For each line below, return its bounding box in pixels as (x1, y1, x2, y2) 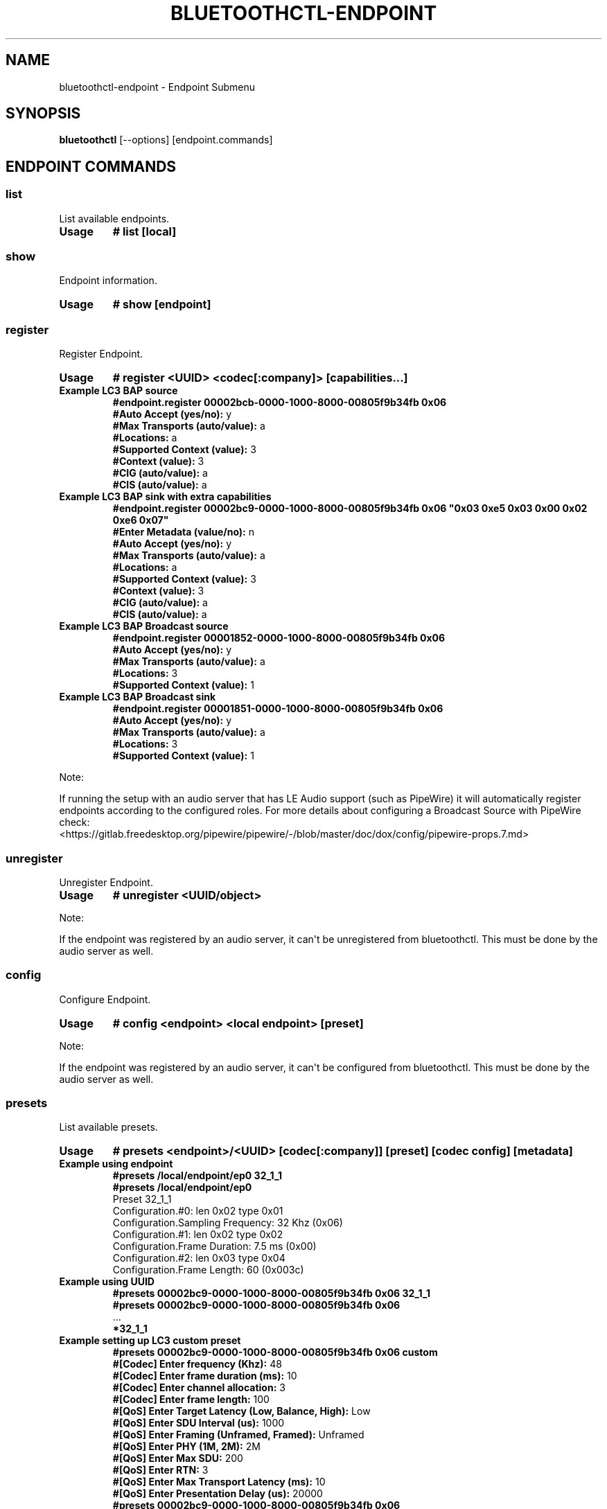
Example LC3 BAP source (59, 385, 178, 397)
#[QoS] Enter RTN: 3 (112, 1464, 209, 1476)
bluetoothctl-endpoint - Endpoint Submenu (59, 80, 256, 93)
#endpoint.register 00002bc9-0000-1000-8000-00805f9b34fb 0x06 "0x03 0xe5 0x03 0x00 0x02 (112, 502, 588, 515)
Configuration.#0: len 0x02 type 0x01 (112, 1205, 283, 1217)
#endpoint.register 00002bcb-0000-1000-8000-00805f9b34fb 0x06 (112, 396, 447, 409)
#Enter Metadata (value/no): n (112, 526, 254, 538)
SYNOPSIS (6, 105, 81, 123)
